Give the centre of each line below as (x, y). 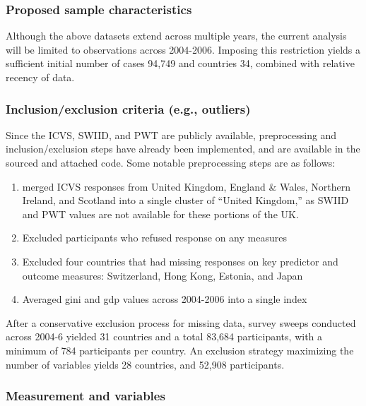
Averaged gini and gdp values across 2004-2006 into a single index (165, 299)
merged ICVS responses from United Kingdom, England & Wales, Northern (187, 186)
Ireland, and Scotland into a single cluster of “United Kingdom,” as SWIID (185, 200)
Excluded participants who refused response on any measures (154, 238)
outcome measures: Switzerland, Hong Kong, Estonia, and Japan (163, 275)
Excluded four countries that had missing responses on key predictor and (180, 261)
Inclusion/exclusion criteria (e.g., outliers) (128, 108)
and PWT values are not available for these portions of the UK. (160, 214)
